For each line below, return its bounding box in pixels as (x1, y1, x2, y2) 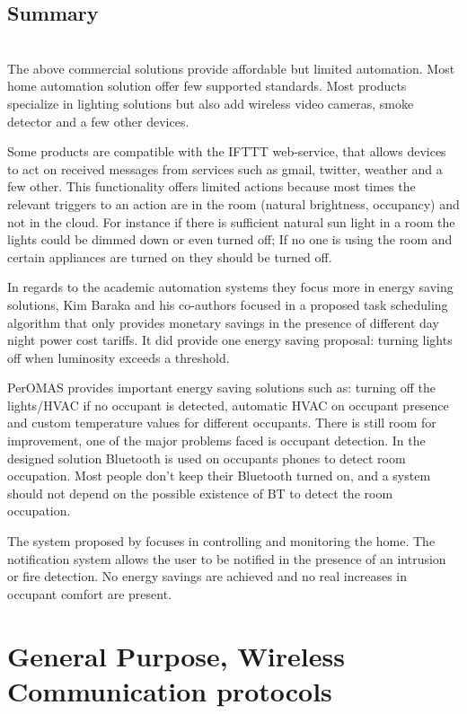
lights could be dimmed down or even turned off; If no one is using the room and (7, 230, 453, 249)
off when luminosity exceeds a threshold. (7, 348, 230, 366)
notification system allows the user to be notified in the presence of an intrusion (7, 549, 446, 568)
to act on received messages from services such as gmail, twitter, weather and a (7, 159, 443, 178)
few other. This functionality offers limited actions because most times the (7, 177, 416, 196)
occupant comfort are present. (7, 584, 172, 603)
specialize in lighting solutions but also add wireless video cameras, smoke (7, 93, 414, 112)
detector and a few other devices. (7, 111, 189, 130)
